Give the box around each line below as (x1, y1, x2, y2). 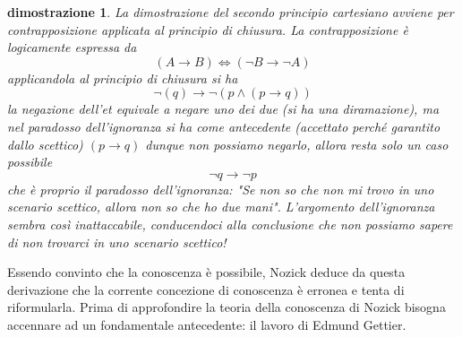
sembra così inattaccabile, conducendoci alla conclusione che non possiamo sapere (7, 214, 453, 233)
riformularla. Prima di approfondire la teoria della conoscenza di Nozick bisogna (7, 298, 446, 316)
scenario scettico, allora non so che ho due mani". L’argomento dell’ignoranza (7, 197, 435, 216)
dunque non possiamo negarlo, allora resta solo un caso (145, 134, 449, 153)
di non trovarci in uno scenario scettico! (7, 232, 227, 251)
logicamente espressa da (7, 38, 137, 56)
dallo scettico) (7, 134, 83, 153)
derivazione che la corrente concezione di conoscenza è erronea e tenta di (7, 280, 405, 298)
